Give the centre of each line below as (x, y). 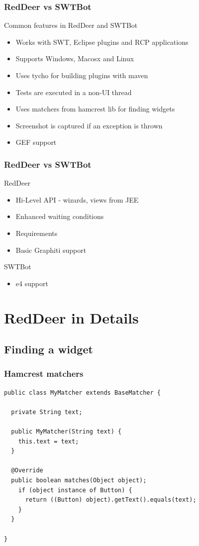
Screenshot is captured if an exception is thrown (89, 125)
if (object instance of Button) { (75, 490)
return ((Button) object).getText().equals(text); (111, 500)
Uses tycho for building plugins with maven (82, 75)
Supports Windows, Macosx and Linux (75, 58)
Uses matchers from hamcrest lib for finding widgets (95, 109)
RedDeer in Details (71, 317)
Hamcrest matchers (44, 374)
